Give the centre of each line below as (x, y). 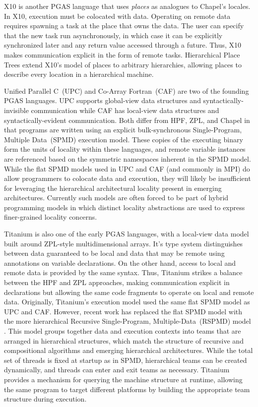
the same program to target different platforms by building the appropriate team (127, 389)
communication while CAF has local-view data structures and (125, 110)
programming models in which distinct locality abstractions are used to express (125, 207)
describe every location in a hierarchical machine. (79, 74)
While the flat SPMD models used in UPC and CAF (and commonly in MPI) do (127, 168)
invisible (16, 110)
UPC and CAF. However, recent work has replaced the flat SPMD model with (123, 311)
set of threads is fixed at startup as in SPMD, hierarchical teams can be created (126, 360)
